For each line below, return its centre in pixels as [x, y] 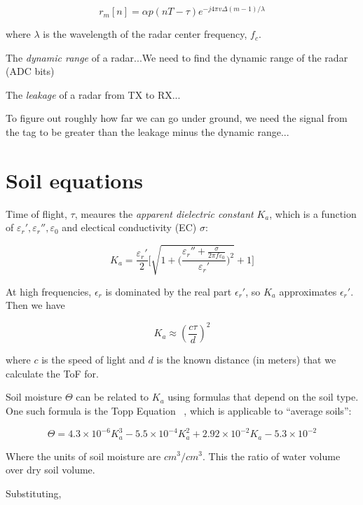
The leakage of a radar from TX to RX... [93, 94]
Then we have [35, 305]
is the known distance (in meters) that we [246, 360]
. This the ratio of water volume [271, 456]
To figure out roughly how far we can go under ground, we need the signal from [177, 118]
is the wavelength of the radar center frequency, [145, 34]
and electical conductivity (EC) [129, 227]
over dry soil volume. [50, 470]
